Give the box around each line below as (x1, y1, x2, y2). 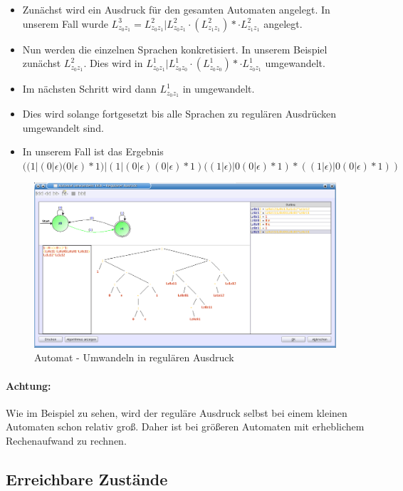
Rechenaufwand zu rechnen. (6, 433, 127, 448)
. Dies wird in (83, 56, 143, 71)
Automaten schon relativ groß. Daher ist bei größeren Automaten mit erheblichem (6, 419, 365, 434)
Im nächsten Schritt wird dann (22, 81, 157, 96)
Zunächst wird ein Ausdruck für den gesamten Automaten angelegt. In (22, 2, 330, 16)
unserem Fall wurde (22, 16, 108, 31)
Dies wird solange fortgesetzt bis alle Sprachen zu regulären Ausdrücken (22, 106, 337, 121)
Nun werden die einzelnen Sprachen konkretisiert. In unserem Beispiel (22, 41, 328, 56)
